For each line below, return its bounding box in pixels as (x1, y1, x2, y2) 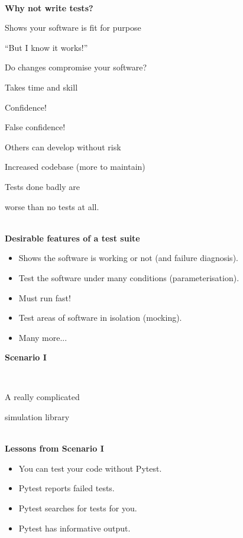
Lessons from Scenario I (5, 442, 104, 455)
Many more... (18, 331, 67, 343)
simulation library (5, 411, 70, 423)
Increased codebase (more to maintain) (5, 160, 145, 173)
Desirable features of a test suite (5, 231, 140, 244)
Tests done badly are (5, 180, 80, 192)
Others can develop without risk (5, 140, 121, 153)
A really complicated (5, 391, 80, 403)
